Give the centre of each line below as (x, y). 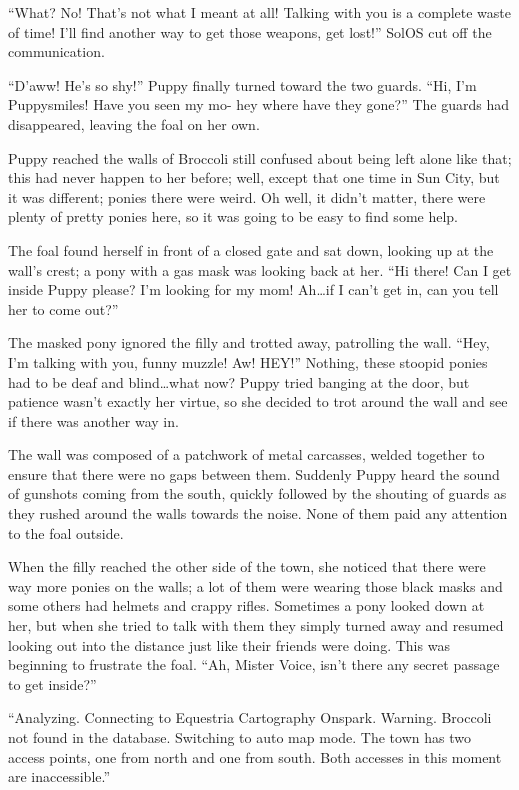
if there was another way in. (93, 420)
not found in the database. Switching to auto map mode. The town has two (239, 737)
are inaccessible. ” (59, 776)
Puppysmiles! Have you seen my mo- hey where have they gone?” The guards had (259, 104)
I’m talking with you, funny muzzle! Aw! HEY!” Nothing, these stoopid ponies (248, 361)
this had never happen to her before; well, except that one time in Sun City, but (254, 177)
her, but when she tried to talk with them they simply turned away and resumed (256, 625)
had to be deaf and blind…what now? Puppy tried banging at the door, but (239, 381)
